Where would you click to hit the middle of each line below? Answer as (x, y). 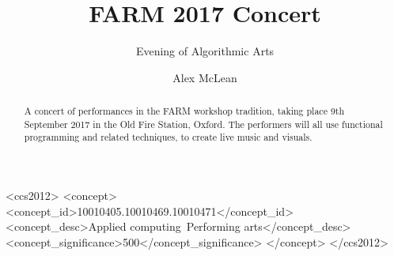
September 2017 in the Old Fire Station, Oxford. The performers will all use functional (203, 124)
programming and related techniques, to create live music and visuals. (168, 137)
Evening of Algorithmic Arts (205, 51)
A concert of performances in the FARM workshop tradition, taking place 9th (184, 111)
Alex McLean (205, 77)
